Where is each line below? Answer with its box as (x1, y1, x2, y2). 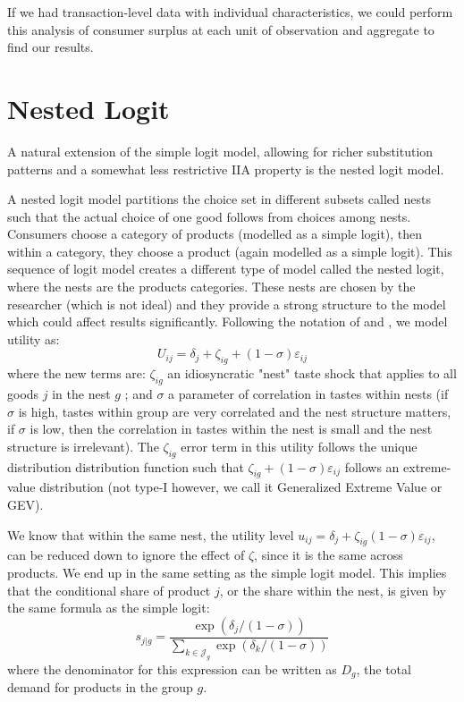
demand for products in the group (7, 678, 193, 696)
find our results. (7, 38, 94, 56)
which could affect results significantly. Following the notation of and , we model (7, 312, 448, 331)
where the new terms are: (7, 364, 146, 383)
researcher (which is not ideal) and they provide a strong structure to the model (7, 294, 446, 313)
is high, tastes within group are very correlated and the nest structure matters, (18, 402, 451, 420)
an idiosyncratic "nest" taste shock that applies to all (167, 364, 457, 383)
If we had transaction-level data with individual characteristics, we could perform (7, 3, 453, 21)
